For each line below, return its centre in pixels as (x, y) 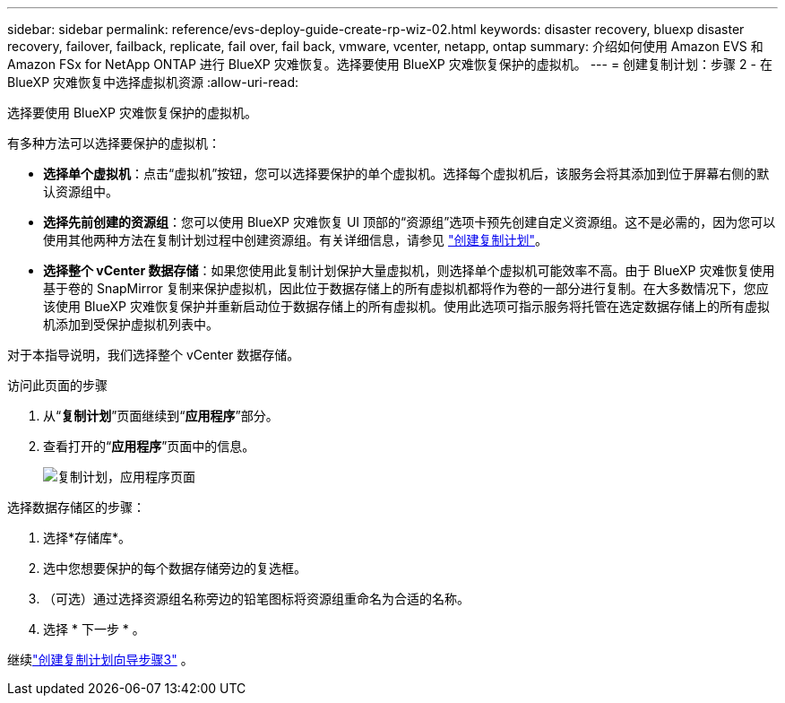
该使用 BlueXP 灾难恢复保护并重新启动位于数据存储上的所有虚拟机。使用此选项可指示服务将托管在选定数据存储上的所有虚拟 (406, 306)
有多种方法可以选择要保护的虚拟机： (114, 143)
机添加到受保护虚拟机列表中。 (131, 324)
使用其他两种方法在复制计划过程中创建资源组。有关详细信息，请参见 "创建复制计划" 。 (295, 240)
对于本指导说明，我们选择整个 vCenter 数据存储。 (154, 355)
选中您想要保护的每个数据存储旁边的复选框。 (175, 568)
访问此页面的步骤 (57, 385)
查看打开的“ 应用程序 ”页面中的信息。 (149, 446)
